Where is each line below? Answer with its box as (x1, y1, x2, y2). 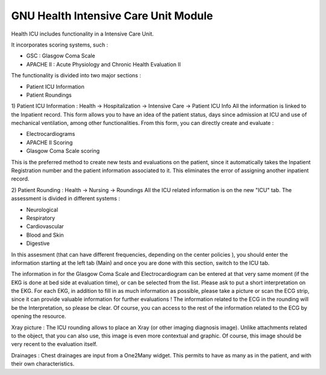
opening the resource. (11, 313, 66, 320)
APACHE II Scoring (26, 139, 73, 146)
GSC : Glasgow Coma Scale (26, 52, 95, 60)
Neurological (26, 206, 59, 213)
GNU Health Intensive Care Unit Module (11, 9, 214, 22)
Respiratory (26, 214, 56, 222)
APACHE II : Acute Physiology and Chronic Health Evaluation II (26, 60, 181, 68)
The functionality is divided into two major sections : (11, 72, 141, 79)
